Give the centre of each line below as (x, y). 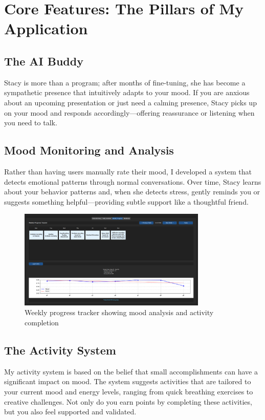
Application (46, 28)
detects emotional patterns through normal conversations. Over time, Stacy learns (133, 181)
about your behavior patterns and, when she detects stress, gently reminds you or (132, 192)
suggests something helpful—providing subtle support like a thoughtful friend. (126, 201)
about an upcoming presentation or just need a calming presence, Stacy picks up (130, 102)
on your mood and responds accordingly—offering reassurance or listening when (129, 112)
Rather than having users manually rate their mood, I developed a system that (128, 171)
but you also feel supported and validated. (70, 412)
